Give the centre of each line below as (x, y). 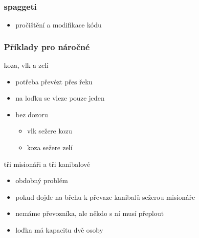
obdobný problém (42, 180)
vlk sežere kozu (50, 131)
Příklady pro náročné (47, 46)
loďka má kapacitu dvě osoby (59, 229)
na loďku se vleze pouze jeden (60, 98)
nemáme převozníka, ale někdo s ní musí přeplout (89, 213)
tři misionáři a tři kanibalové (47, 164)
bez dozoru (32, 114)
